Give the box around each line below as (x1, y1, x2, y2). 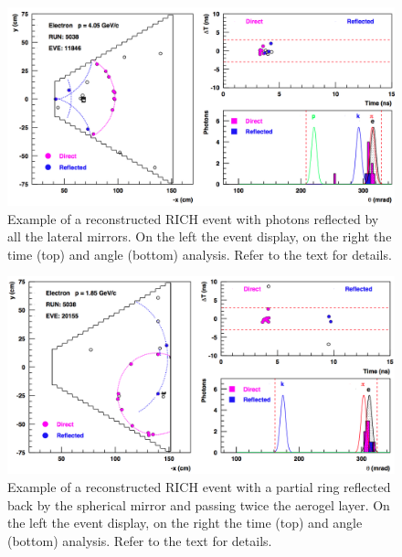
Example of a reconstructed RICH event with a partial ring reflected (7, 477, 391, 497)
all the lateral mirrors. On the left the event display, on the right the (7, 227, 392, 246)
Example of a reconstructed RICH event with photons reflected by (7, 209, 379, 228)
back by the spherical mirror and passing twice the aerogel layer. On (7, 495, 390, 514)
